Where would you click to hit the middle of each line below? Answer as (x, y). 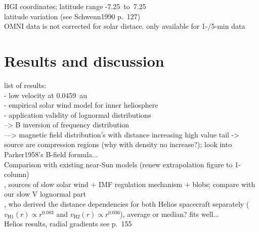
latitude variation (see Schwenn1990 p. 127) (72, 16)
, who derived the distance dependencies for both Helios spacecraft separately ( (127, 204)
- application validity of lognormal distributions (78, 114)
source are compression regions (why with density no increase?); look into (118, 144)
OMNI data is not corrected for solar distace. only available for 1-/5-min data (125, 26)
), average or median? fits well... (170, 214)
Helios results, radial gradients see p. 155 (68, 224)
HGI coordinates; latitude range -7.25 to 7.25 (75, 6)
